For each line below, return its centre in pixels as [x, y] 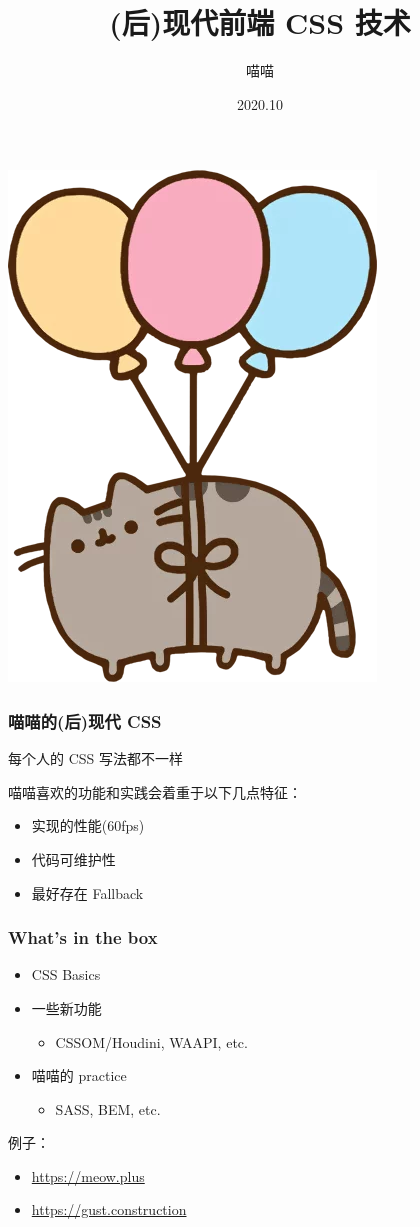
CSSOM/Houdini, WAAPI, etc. [151, 1041]
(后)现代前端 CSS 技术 [260, 22]
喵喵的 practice [79, 1075]
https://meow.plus [88, 1175]
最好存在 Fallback [87, 892]
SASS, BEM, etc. [108, 1108]
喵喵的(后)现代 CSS [85, 720]
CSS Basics [66, 974]
